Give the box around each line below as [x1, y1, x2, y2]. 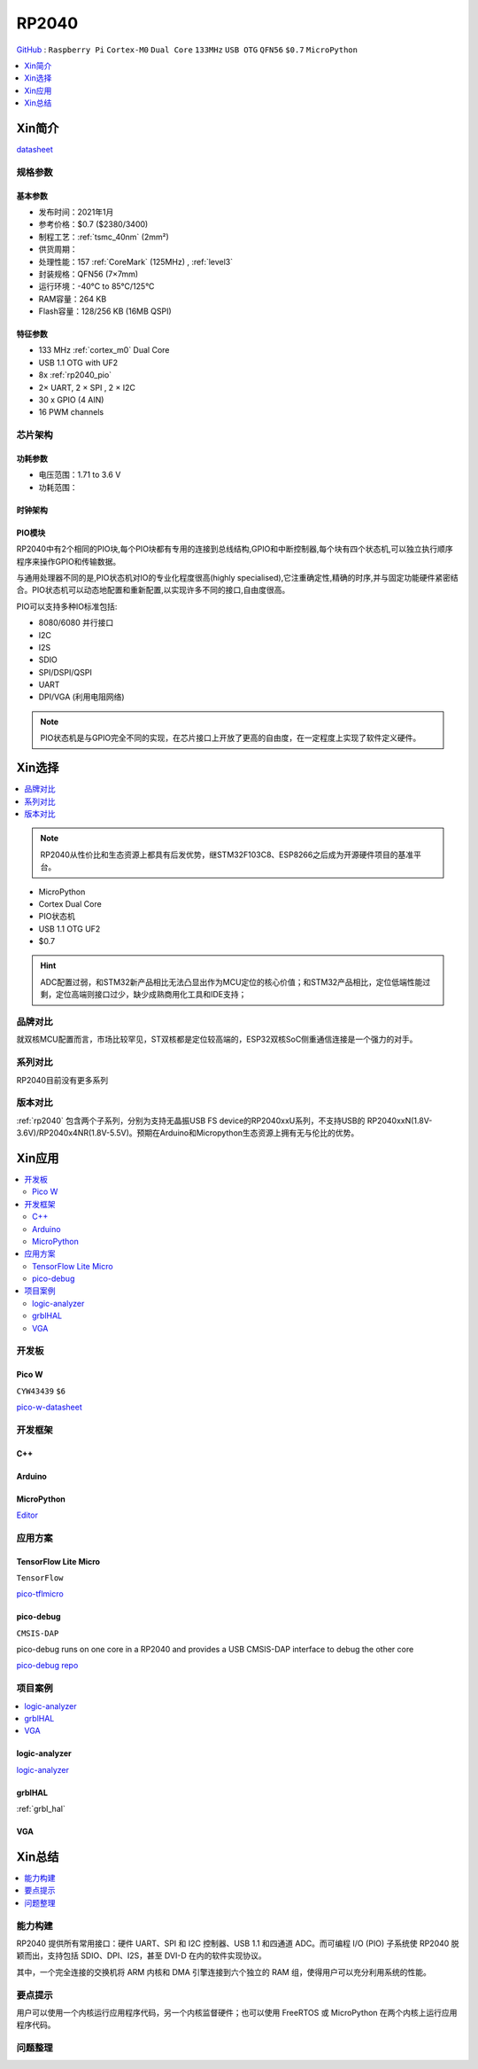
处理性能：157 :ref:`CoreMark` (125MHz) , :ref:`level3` [38, 256, 234, 267]
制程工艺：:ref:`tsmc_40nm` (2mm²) [38, 231, 169, 242]
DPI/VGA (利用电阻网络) [38, 691, 125, 702]
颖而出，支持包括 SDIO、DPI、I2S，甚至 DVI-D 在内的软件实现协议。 [16, 1950, 267, 1961]
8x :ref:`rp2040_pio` [38, 370, 112, 380]
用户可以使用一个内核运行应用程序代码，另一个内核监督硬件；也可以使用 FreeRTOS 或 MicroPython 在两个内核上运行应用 [16, 2007, 458, 2018]
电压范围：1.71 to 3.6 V [38, 470, 121, 480]
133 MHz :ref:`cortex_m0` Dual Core [38, 345, 170, 355]
